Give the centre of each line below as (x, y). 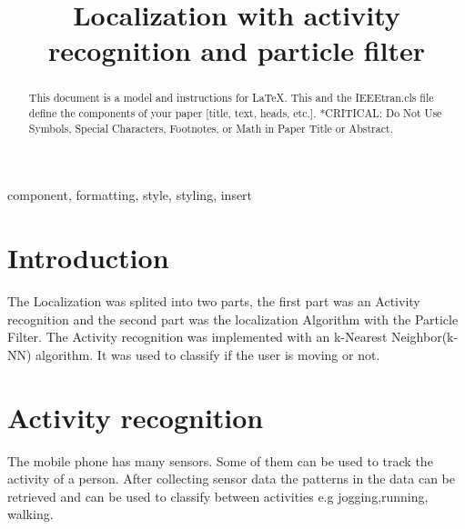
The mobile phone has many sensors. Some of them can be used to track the (220, 460)
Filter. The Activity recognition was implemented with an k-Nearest (197, 337)
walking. (30, 514)
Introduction (88, 258)
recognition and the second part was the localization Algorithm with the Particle (233, 319)
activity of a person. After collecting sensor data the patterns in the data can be (232, 479)
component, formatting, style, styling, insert (130, 195)
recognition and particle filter (237, 50)
